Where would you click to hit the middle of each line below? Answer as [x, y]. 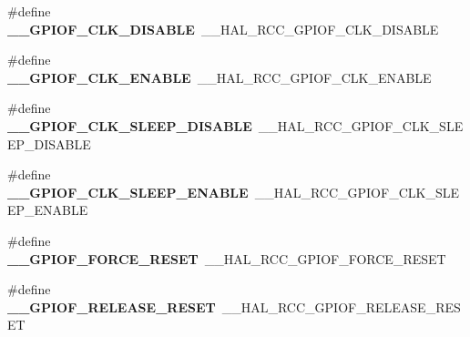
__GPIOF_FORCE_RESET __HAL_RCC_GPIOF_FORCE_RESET [227, 258]
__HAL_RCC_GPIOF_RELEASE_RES [341, 306]
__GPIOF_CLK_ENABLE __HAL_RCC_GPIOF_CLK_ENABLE [220, 77]
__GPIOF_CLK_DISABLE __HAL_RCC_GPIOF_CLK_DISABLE [223, 29]
